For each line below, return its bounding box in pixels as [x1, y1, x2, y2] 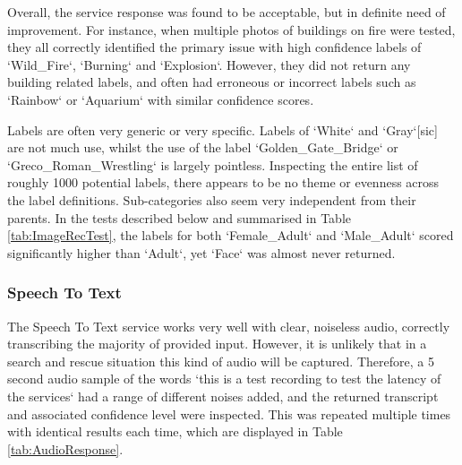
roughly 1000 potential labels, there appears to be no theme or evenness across [7, 173, 440, 192]
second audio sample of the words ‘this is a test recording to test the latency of [7, 369, 441, 388]
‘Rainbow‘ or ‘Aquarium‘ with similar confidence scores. [7, 90, 314, 108]
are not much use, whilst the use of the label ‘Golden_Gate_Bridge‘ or [7, 138, 398, 157]
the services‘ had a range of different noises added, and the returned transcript [7, 386, 439, 405]
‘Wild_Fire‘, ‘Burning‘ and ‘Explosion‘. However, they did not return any [7, 55, 411, 73]
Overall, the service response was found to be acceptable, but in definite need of [7, 3, 446, 21]
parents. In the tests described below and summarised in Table [7, 208, 352, 227]
